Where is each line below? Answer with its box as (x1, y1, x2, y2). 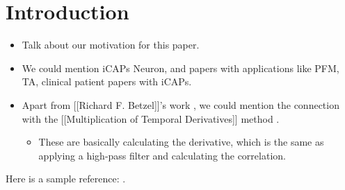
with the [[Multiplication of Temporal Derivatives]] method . (22, 111, 280, 126)
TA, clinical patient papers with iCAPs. (22, 74, 192, 89)
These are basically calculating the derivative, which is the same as (38, 135, 324, 149)
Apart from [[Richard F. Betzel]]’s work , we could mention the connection (22, 97, 339, 112)
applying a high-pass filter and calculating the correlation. (38, 148, 286, 162)
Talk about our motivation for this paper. (22, 37, 200, 52)
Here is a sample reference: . (6, 171, 126, 186)
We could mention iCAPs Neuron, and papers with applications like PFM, (22, 60, 339, 75)
